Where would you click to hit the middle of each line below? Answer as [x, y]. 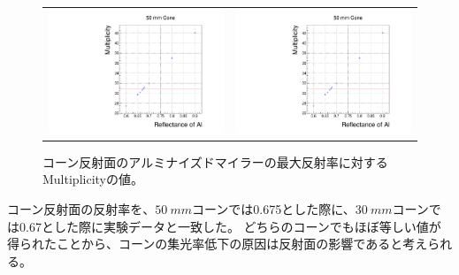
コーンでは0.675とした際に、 [274, 208]
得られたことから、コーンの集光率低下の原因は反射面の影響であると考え [218, 244]
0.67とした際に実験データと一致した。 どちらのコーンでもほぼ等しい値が [230, 226]
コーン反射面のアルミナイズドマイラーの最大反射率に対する [215, 161]
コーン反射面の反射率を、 [81, 208]
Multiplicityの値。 [93, 179]
